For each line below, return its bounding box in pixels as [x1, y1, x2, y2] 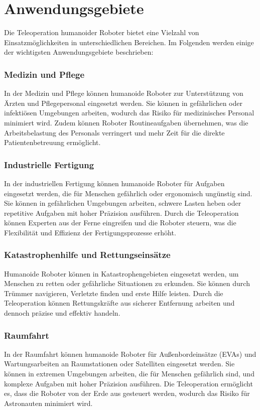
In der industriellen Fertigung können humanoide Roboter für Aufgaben [4, 178, 225, 188]
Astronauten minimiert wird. [4, 397, 93, 408]
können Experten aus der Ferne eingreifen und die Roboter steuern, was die [4, 217, 236, 228]
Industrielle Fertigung [4, 158, 94, 171]
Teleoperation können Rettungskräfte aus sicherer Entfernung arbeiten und [4, 298, 235, 308]
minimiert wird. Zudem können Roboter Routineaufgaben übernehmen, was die [4, 117, 248, 127]
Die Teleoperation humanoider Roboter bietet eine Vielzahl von [4, 27, 199, 38]
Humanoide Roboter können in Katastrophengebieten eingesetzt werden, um [4, 268, 239, 279]
